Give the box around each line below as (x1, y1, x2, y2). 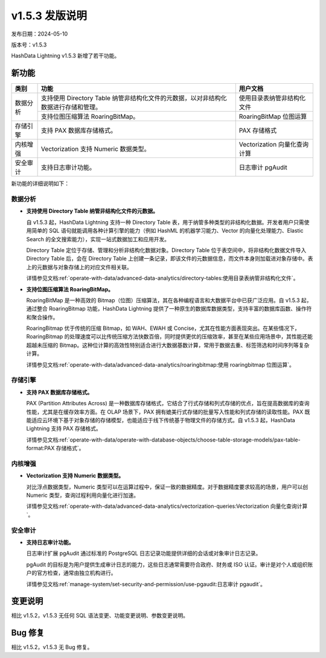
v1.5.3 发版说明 (11, 9, 88, 22)
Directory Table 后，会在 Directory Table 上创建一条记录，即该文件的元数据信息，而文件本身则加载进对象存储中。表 (26, 255, 313, 262)
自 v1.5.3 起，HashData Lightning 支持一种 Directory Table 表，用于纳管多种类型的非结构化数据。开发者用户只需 (26, 218, 304, 226)
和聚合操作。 (26, 314, 59, 321)
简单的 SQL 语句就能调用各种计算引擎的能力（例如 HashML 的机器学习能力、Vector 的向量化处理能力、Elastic (31, 227, 304, 235)
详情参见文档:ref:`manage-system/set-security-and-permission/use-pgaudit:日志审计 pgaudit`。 (26, 580, 266, 587)
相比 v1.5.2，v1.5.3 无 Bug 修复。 (11, 644, 93, 651)
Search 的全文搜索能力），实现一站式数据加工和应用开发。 (26, 235, 170, 242)
